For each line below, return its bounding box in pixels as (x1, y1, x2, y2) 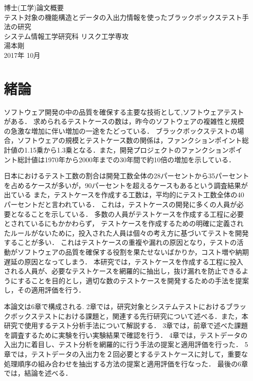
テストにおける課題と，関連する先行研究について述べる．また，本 (37, 311, 249, 321)
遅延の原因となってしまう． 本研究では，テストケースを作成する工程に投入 (4, 256, 243, 266)
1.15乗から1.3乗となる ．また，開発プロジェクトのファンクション (24, 145, 229, 155)
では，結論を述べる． (4, 368, 72, 378)
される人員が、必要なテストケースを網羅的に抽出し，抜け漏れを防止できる (4, 266, 242, 276)
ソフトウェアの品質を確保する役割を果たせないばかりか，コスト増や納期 (17, 247, 249, 257)
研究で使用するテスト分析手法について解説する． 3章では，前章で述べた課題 (4, 320, 248, 330)
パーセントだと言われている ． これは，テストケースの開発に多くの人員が (4, 199, 237, 209)
